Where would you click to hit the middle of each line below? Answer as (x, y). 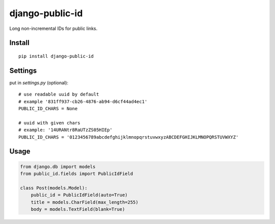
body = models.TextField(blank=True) (78, 209)
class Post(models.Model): (54, 188)
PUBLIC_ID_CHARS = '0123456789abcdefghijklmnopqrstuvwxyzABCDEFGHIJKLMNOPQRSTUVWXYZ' (129, 137)
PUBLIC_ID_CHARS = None (48, 109)
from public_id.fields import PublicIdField (77, 173)
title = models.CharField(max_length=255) (85, 202)
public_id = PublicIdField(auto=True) (79, 195)
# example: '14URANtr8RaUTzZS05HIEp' (66, 130)
